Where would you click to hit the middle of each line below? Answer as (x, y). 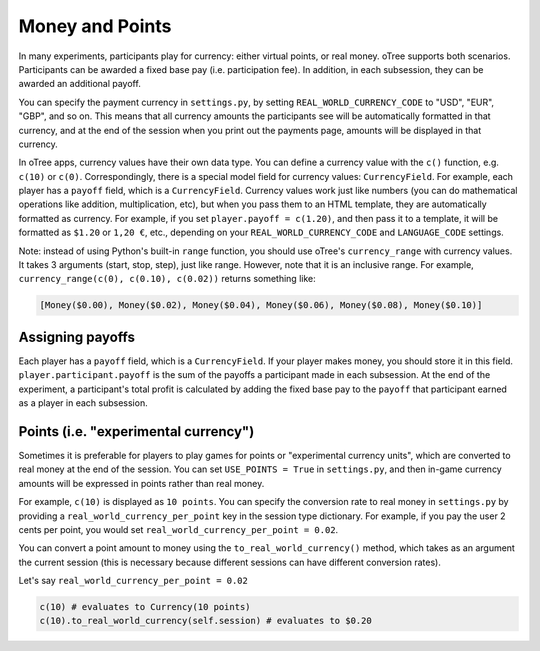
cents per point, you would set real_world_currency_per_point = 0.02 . (178, 529)
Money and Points (95, 26)
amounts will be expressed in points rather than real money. (141, 483)
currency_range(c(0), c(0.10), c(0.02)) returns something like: (167, 279)
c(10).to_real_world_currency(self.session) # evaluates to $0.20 (205, 621)
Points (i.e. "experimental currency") (136, 431)
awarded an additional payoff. (80, 84)
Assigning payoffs (76, 336)
